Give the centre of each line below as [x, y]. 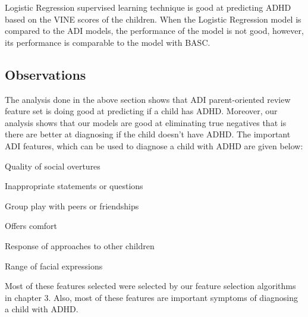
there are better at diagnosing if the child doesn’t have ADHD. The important [148, 134]
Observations [45, 74]
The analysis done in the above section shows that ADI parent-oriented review [148, 99]
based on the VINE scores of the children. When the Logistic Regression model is [153, 19]
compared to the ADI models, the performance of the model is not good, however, [154, 31]
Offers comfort [31, 226]
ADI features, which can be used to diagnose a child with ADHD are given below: [154, 145]
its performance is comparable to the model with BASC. [108, 42]
